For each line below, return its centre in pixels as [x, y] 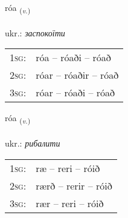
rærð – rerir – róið [74, 185]
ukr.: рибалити [33, 143]
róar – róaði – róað [75, 93]
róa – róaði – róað [73, 58]
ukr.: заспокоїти [35, 32]
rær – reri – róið [70, 203]
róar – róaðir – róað [77, 75]
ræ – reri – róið [68, 168]
